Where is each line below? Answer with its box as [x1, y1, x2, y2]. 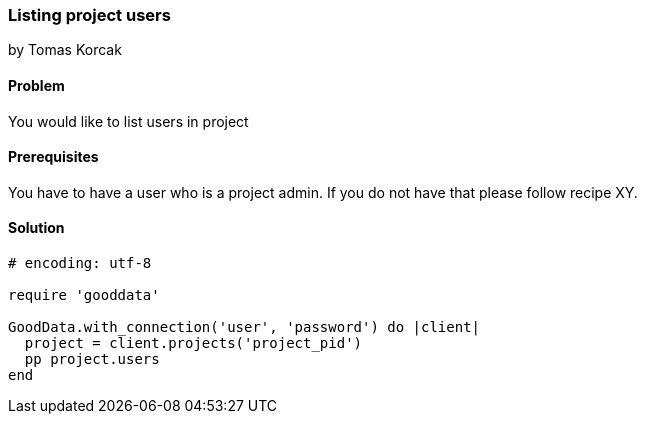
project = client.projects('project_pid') [24, 335, 363, 352]
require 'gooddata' [8, 287, 160, 304]
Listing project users [8, 5, 171, 25]
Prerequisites [8, 148, 99, 166]
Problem [8, 76, 65, 94]
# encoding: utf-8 [8, 255, 152, 272]
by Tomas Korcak [8, 41, 122, 59]
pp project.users [24, 351, 160, 368]
